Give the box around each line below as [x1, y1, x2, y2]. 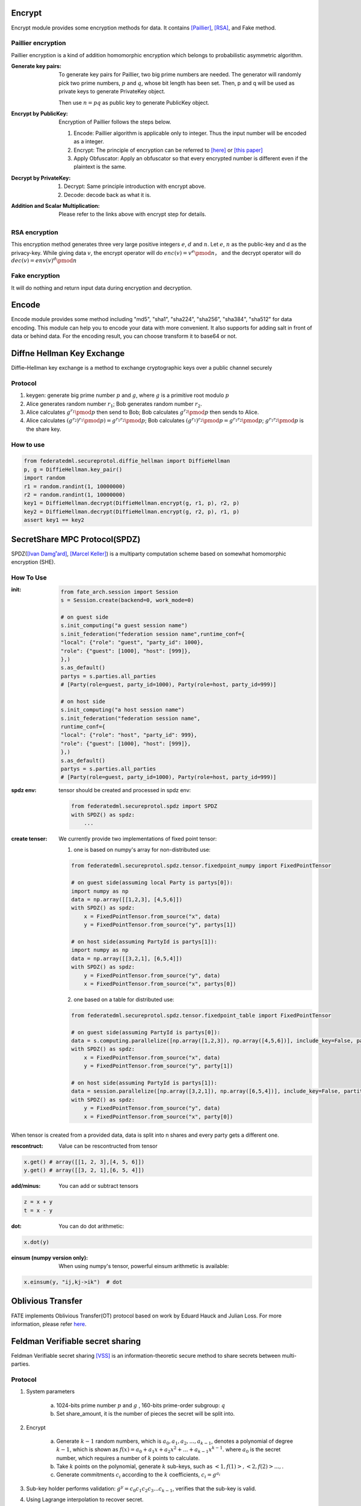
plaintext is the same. [73, 163, 126, 170]
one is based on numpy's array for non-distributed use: [73, 846, 211, 854]
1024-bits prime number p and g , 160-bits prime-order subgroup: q [56, 1401, 226, 1409]
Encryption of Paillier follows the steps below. [58, 118, 171, 126]
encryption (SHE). [11, 558, 55, 566]
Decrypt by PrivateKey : [11, 174, 71, 181]
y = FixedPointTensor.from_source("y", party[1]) [84, 1063, 233, 1069]
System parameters [26, 1388, 75, 1395]
